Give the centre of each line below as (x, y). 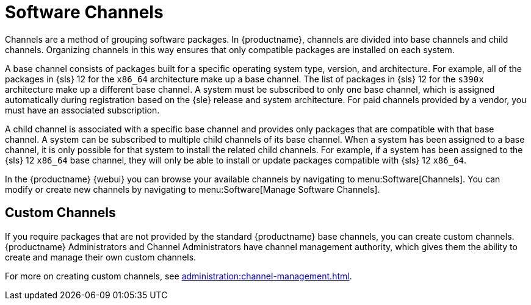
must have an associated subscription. (82, 110)
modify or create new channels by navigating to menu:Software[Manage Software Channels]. (193, 189)
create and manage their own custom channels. (101, 257)
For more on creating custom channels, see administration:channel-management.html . (179, 276)
